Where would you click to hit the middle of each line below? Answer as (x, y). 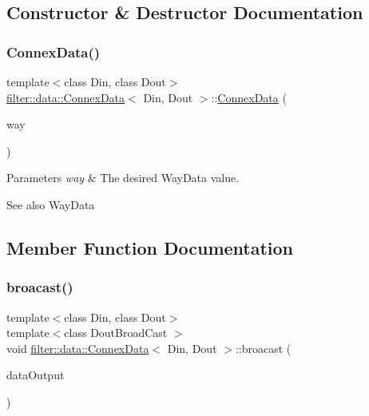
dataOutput (36, 375)
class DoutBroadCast (116, 333)
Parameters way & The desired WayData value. (123, 178)
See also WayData (51, 204)
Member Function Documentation (150, 247)
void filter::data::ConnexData (78, 348)
